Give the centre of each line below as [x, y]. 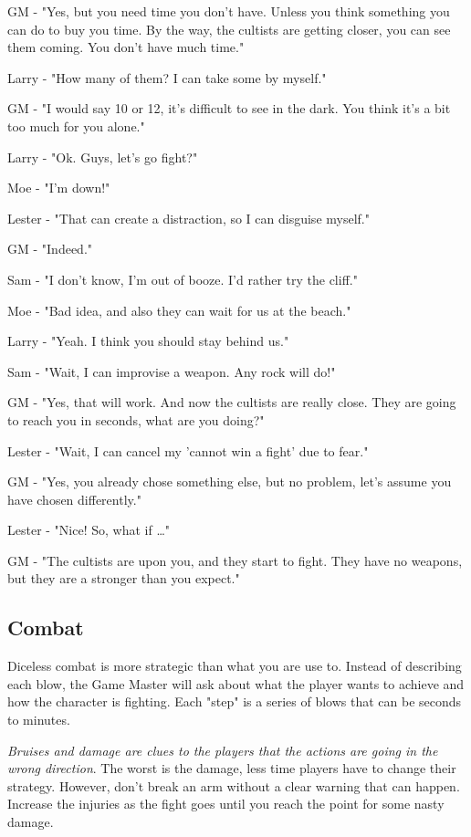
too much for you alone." [76, 126]
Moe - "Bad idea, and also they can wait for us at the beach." [179, 310]
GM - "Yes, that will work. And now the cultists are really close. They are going [232, 402]
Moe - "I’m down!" [59, 188]
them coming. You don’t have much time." [126, 47]
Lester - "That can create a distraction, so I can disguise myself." [188, 218]
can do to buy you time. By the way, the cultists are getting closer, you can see [229, 29]
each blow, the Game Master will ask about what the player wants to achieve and [236, 683]
